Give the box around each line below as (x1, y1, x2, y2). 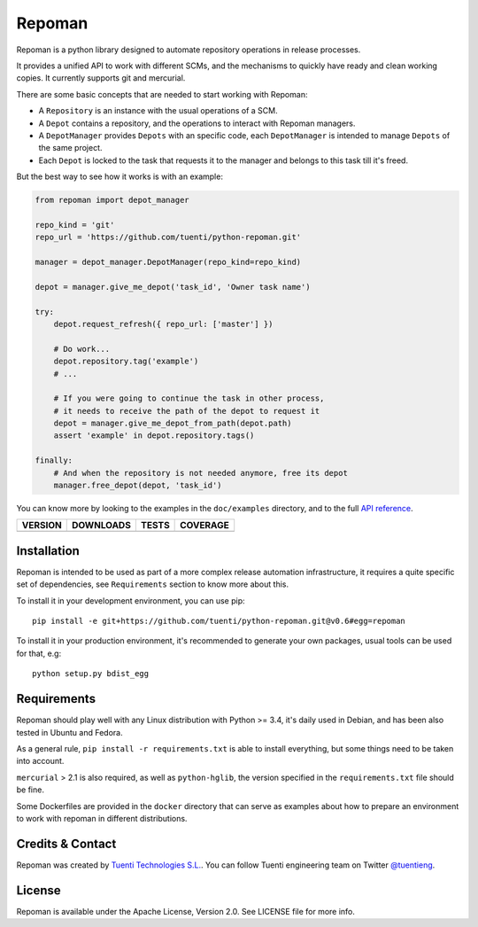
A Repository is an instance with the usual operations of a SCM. (38, 105, 278, 116)
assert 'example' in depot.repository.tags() (53, 431, 255, 440)
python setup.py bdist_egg (32, 669, 150, 679)
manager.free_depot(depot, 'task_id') (53, 480, 222, 491)
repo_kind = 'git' (35, 220, 115, 230)
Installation (16, 543, 80, 558)
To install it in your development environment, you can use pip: (16, 595, 245, 606)
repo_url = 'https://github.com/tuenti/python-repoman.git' (35, 232, 302, 243)
